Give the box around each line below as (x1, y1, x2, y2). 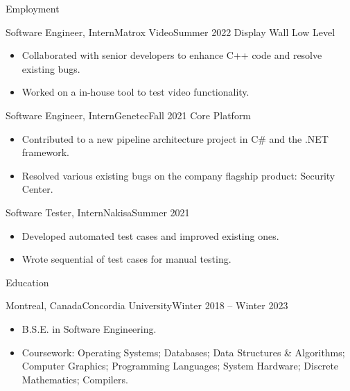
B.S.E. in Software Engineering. (21, 321, 157, 336)
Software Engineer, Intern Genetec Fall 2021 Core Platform (6, 107, 252, 122)
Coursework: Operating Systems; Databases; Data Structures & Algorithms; (21, 345, 345, 359)
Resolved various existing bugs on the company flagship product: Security (21, 168, 335, 182)
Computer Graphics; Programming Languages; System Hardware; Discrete (21, 358, 339, 373)
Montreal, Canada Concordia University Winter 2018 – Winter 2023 (6, 298, 288, 313)
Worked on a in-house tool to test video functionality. (21, 85, 250, 99)
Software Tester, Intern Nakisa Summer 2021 (6, 205, 190, 219)
